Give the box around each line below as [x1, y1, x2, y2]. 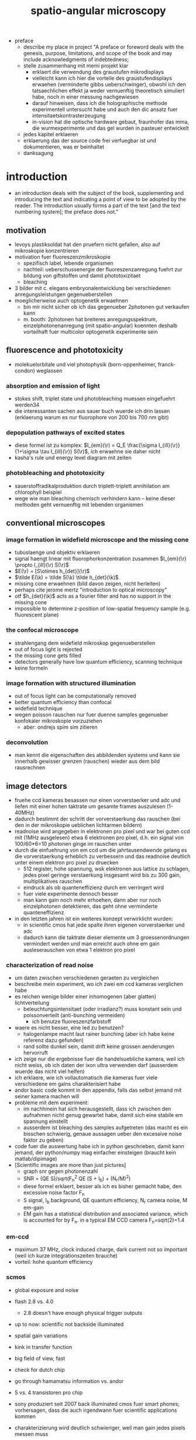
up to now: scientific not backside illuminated [14, 1320, 124, 1328]
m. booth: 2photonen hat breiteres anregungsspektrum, [23, 315, 157, 322]
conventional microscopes [6, 518, 105, 528]
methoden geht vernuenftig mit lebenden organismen [14, 501, 143, 508]
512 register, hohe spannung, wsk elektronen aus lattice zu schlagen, [23, 865, 190, 873]
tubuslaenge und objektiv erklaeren [14, 549, 101, 556]
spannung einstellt [23, 1118, 68, 1125]
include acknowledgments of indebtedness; [23, 56, 129, 63]
